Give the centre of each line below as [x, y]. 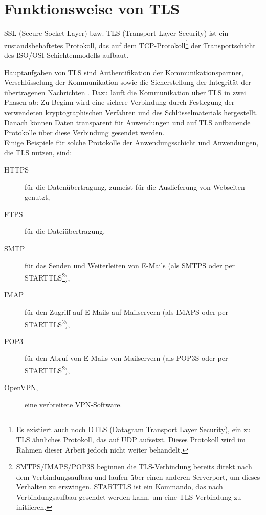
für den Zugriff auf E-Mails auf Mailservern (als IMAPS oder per [126, 312]
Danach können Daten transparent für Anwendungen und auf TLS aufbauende [127, 122]
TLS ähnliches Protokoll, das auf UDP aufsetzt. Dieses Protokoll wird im [131, 439]
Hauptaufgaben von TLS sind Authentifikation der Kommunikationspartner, [124, 72]
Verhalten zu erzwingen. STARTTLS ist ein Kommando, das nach [119, 487]
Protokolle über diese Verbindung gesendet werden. [84, 132]
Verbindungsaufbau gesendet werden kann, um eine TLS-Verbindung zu [129, 496]
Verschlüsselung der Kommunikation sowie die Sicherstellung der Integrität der [128, 82]
